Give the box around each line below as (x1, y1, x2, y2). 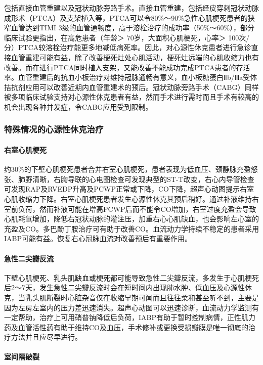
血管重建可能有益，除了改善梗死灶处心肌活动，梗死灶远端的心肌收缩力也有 (11, 52, 259, 62)
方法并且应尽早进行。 (11, 332, 82, 342)
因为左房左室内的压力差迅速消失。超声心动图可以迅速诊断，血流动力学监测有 (4, 302, 259, 312)
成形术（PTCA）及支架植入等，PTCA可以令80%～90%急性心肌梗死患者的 (4, 12, 248, 23)
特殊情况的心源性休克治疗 (4, 123, 104, 135)
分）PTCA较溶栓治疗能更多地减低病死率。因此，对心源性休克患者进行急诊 (4, 42, 251, 53)
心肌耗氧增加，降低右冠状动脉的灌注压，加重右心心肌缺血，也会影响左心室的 (4, 213, 259, 224)
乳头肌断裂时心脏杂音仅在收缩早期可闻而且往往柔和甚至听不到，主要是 (25, 292, 259, 302)
